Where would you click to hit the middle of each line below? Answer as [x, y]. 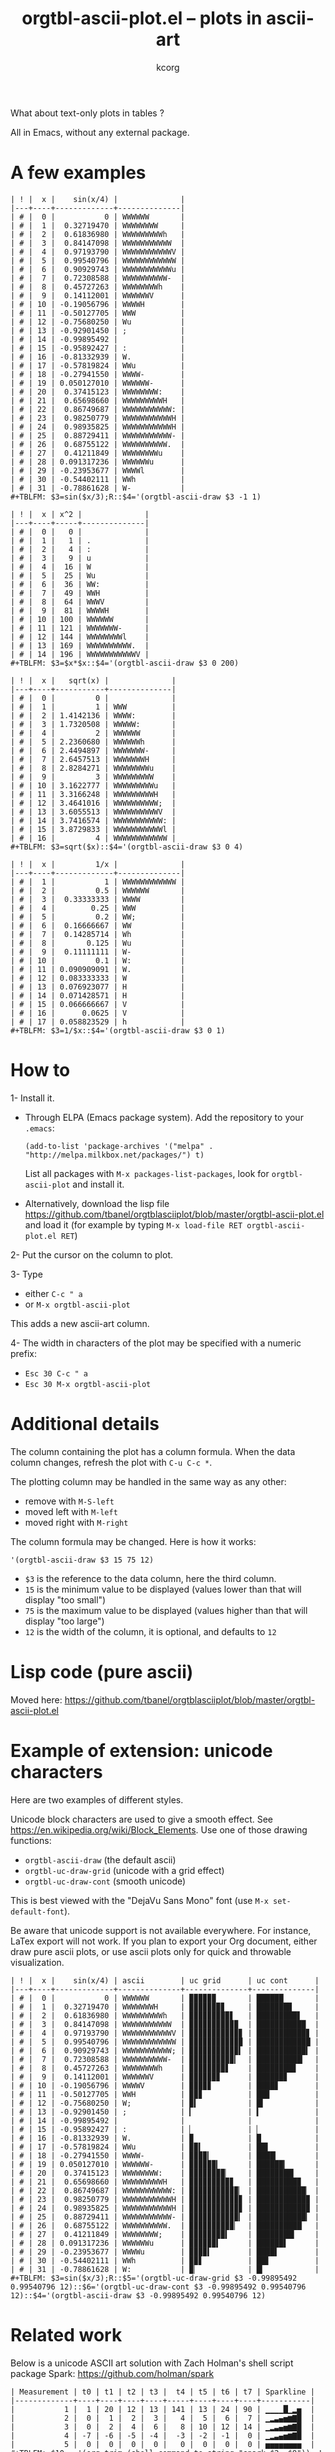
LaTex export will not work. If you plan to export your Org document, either [164, 1941]
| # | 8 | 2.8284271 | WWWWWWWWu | [93, 768]
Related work [66, 2334]
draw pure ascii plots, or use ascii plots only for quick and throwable [151, 1951]
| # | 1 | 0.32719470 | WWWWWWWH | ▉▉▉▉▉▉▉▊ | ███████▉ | [165, 2007]
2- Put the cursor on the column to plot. [91, 1254]
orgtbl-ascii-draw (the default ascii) [100, 1859]
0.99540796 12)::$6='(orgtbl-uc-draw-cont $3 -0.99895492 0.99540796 [158, 2287]
